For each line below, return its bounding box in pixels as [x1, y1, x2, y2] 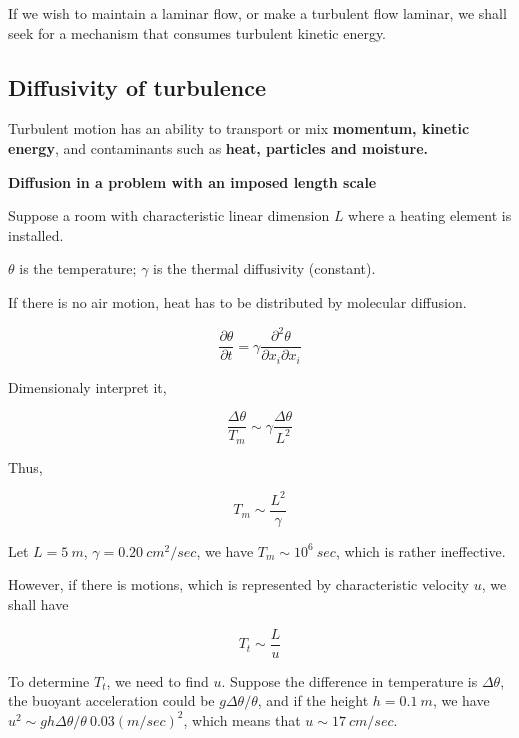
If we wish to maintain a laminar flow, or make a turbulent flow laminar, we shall [8, 3, 507, 23]
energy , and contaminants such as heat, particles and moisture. [8, 137, 428, 158]
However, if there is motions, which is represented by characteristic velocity [8, 574, 470, 595]
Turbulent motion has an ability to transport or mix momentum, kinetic [8, 118, 470, 139]
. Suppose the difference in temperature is [221, 670, 478, 691]
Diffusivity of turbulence [8, 71, 266, 102]
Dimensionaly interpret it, [8, 376, 167, 397]
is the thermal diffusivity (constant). [153, 258, 376, 279]
